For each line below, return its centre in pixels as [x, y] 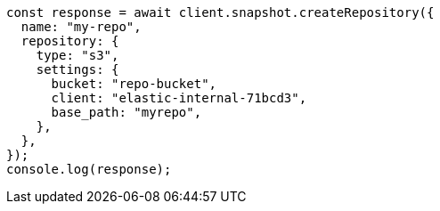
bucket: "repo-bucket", [134, 84]
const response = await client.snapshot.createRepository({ [220, 12]
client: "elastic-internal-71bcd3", [179, 98]
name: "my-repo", [81, 27]
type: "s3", [77, 55]
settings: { [77, 69]
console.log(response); [89, 169]
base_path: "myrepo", [126, 112]
